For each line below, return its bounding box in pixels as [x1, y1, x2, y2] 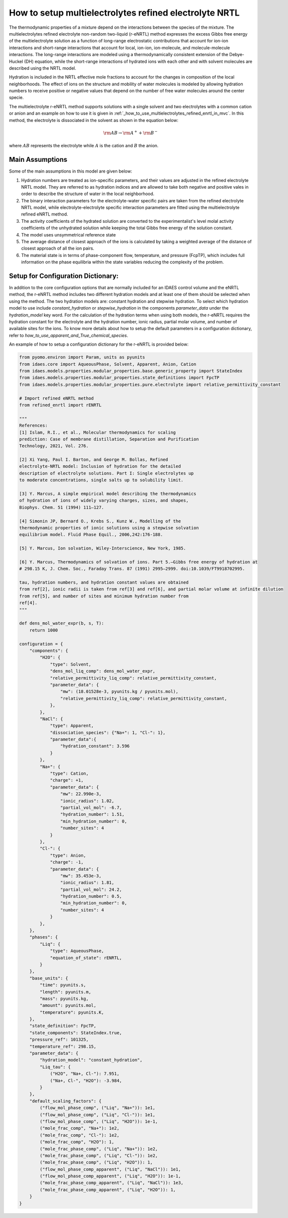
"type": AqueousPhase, [50, 948, 104, 954]
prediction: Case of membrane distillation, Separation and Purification [19, 436, 199, 442]
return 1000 [29, 627, 58, 633]
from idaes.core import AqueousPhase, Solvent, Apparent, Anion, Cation [19, 361, 197, 367]
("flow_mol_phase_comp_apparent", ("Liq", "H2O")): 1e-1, [39, 1173, 181, 1179]
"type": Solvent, [50, 661, 91, 667]
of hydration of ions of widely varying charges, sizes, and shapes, [19, 498, 189, 503]
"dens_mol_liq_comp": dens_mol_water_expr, [50, 668, 156, 674]
